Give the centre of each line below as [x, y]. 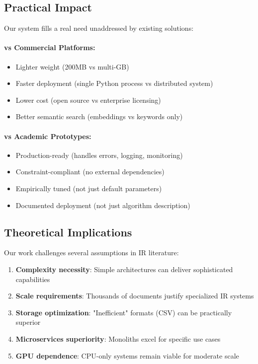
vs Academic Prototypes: [48, 136]
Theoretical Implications [68, 232]
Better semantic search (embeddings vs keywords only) [99, 116]
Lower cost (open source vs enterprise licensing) [88, 100]
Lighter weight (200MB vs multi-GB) [72, 66]
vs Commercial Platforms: [50, 47]
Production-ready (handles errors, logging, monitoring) [99, 155]
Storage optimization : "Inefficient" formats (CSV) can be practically [124, 312]
